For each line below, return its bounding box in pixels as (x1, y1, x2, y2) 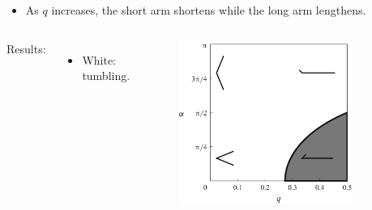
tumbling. (82, 67, 130, 84)
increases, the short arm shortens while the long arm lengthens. (51, 2, 366, 18)
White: (82, 51, 116, 68)
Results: (6, 40, 46, 57)
